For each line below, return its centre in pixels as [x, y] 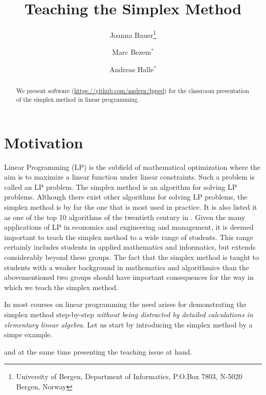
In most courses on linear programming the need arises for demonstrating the [125, 304]
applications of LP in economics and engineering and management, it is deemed [129, 227]
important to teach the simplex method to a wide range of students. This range [129, 237]
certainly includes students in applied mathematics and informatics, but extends [130, 247]
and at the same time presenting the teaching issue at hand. [98, 351]
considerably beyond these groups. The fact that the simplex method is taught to [132, 257]
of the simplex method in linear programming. [78, 100]
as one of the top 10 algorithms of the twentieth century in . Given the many [125, 217]
